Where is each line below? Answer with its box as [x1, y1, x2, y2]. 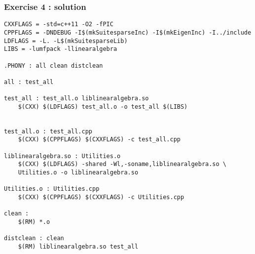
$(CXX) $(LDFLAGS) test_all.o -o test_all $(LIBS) [18, 103, 188, 110]
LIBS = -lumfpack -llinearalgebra [4, 45, 117, 53]
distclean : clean [4, 235, 64, 242]
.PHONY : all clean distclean [4, 62, 103, 69]
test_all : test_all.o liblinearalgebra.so [4, 95, 149, 102]
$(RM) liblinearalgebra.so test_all [18, 243, 139, 250]
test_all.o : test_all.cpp [4, 127, 92, 135]
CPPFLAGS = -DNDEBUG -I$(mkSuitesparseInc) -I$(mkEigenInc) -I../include [4, 29, 252, 36]
